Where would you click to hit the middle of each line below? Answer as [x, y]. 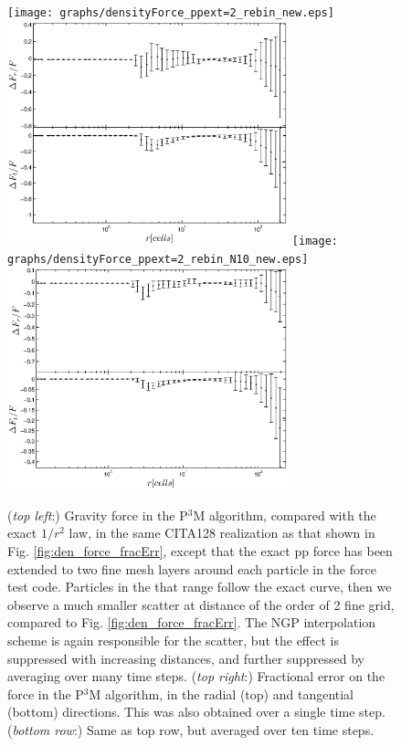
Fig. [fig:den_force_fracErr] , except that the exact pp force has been [200, 550]
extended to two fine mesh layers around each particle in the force [192, 568]
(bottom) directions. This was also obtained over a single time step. [196, 712]
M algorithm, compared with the [285, 515]
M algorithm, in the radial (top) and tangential [222, 693]
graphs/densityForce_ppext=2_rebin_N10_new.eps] [158, 259]
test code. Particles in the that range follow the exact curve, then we [200, 587]
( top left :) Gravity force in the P [98, 515]
